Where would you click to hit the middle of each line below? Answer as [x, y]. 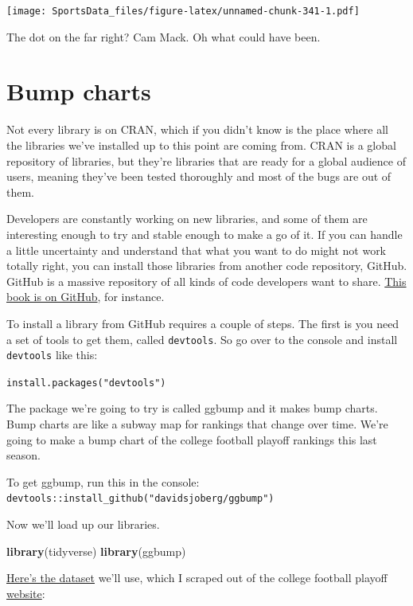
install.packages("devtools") [86, 383]
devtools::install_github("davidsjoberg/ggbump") [140, 499]
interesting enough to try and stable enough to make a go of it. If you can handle [205, 234]
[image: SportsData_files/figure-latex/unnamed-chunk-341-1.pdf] [183, 11]
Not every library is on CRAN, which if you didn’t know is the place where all [198, 129]
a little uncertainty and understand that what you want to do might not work [197, 250]
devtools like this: [52, 355]
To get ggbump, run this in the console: [103, 481]
